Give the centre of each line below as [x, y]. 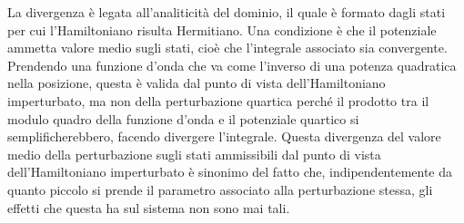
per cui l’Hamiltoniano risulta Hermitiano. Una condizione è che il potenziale [222, 29]
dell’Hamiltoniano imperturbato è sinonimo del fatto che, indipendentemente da [230, 172]
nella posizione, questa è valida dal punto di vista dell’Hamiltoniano [197, 83]
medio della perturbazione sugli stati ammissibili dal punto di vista [194, 154]
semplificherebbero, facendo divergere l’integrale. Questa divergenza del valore [224, 136]
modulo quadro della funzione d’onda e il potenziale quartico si [183, 118]
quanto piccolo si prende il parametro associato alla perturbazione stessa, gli [220, 189]
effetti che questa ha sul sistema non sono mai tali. [149, 207]
